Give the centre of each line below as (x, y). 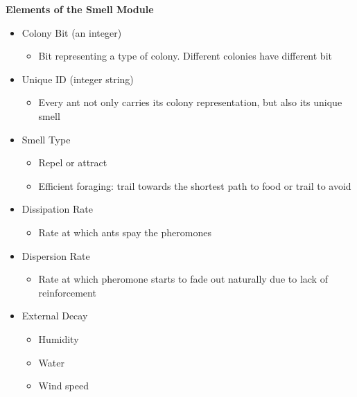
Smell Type (46, 139)
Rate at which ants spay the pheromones (125, 232)
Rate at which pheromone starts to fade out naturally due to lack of (183, 279)
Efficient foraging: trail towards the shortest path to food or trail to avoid (195, 185)
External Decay (55, 316)
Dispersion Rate (56, 255)
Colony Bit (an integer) (72, 32)
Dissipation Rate (57, 209)
